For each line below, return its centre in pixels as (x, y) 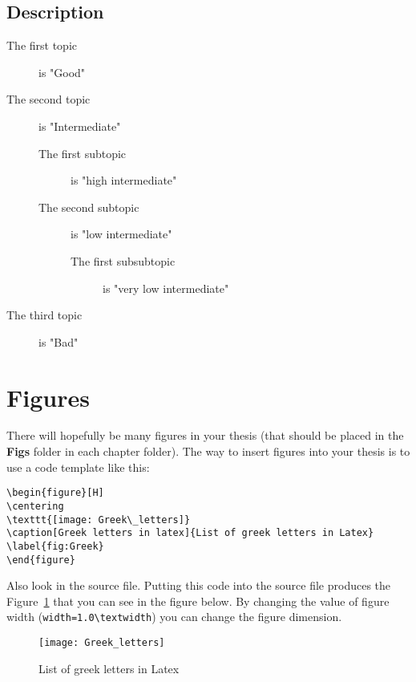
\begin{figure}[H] (55, 493)
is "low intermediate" (121, 234)
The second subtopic (89, 207)
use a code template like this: (78, 467)
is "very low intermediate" (166, 288)
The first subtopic (83, 153)
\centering (35, 506)
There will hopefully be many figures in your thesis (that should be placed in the (205, 435)
